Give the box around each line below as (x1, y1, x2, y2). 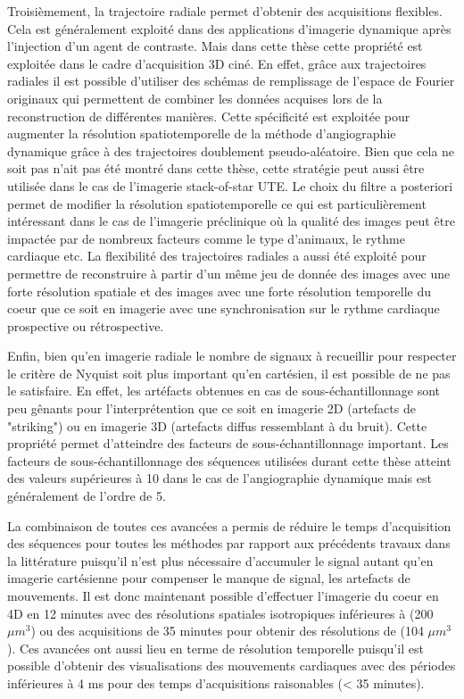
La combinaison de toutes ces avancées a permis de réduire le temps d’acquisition (7, 516, 452, 535)
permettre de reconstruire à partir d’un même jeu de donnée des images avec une (7, 263, 451, 282)
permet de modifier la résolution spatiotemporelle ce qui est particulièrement (7, 194, 427, 212)
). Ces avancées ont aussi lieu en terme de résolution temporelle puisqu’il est (7, 638, 424, 657)
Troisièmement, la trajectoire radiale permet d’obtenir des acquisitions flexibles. (7, 2, 443, 20)
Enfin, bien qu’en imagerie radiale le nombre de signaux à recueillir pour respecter (7, 346, 457, 365)
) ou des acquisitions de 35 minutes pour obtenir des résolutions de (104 (30, 621, 424, 640)
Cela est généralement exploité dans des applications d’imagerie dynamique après (7, 19, 452, 37)
